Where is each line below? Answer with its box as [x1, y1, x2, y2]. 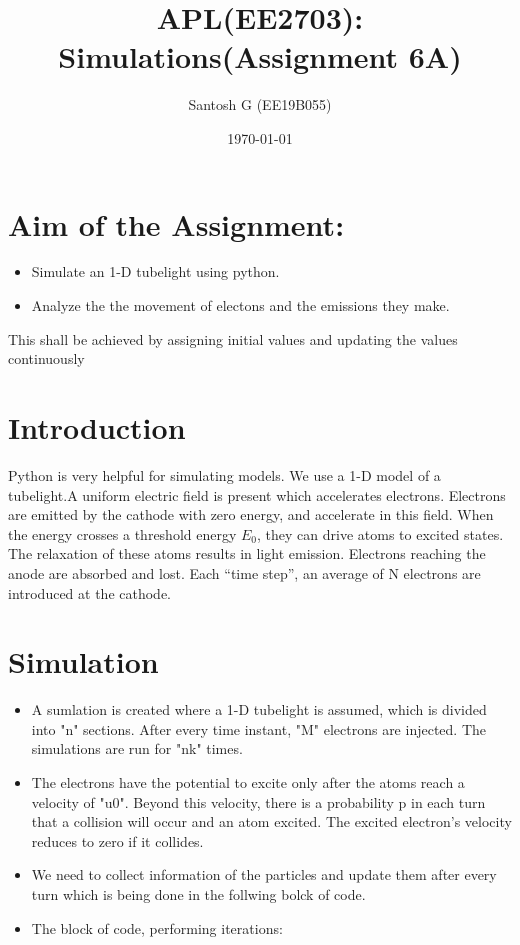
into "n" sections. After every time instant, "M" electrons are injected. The [31, 718, 486, 739]
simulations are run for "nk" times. [31, 738, 243, 759]
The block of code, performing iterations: [31, 917, 283, 938]
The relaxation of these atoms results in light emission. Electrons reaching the [8, 543, 486, 564]
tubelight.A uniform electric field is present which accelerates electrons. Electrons [8, 484, 506, 505]
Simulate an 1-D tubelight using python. [31, 261, 280, 282]
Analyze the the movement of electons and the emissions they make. [31, 295, 450, 316]
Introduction [8, 407, 186, 447]
